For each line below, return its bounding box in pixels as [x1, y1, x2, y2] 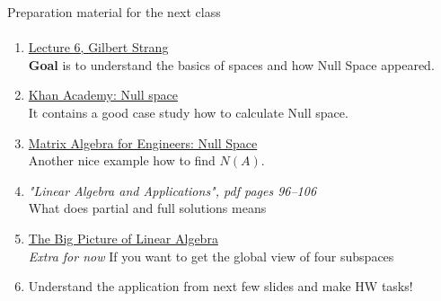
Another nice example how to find [28, 151, 216, 170]
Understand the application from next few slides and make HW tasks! [28, 277, 413, 296]
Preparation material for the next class [7, 3, 221, 21]
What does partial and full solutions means [28, 199, 267, 217]
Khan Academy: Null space [28, 85, 178, 104]
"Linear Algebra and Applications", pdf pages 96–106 [28, 181, 317, 199]
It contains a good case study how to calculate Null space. [28, 102, 348, 121]
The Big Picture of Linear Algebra [28, 228, 218, 247]
